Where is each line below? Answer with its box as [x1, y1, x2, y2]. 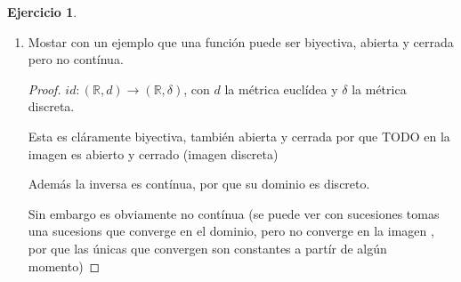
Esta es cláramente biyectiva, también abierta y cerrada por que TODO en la [28, 126, 450, 145]
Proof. [28, 79, 61, 98]
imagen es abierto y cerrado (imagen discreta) [28, 144, 279, 163]
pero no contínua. [28, 50, 124, 68]
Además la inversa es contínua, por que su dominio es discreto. [28, 174, 370, 193]
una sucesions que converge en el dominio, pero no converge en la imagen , [28, 222, 434, 240]
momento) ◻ [28, 256, 101, 275]
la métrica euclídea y [224, 79, 338, 98]
